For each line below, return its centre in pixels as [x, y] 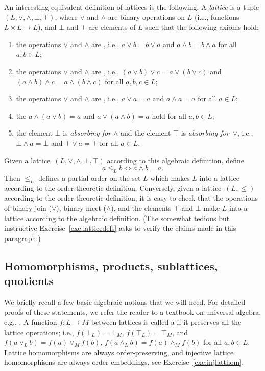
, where [66, 17]
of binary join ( [28, 208]
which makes [170, 177]
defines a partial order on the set [90, 177]
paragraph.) [22, 238]
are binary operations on [147, 17]
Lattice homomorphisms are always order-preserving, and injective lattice [119, 352]
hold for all [169, 115]
